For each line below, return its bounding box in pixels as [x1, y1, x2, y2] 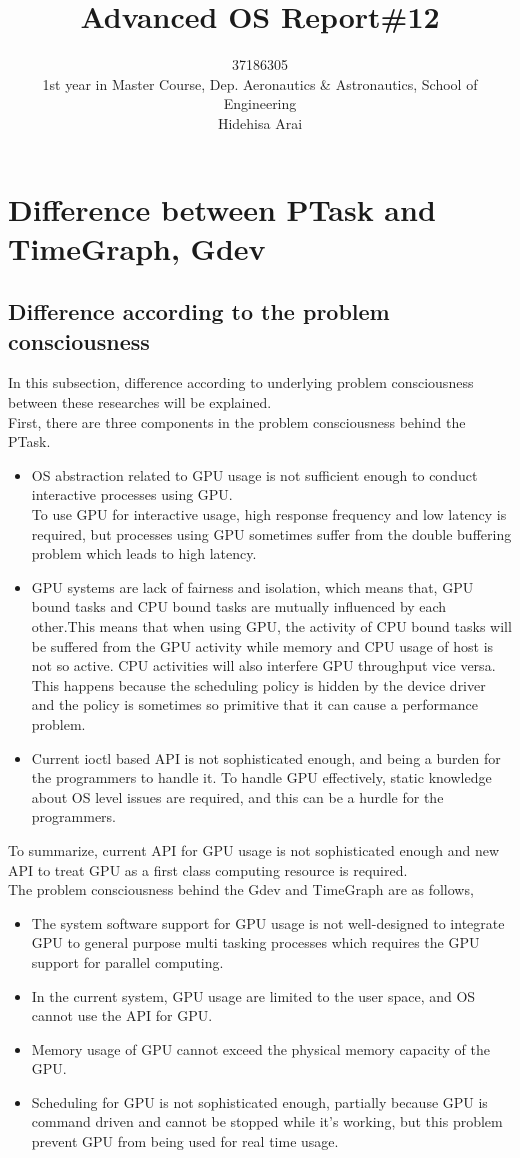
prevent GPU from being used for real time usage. [31, 1131, 339, 1152]
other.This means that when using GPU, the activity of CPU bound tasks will [31, 616, 512, 636]
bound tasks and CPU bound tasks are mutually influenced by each [31, 596, 447, 617]
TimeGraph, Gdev [8, 227, 266, 268]
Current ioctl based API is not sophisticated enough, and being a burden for [31, 747, 501, 768]
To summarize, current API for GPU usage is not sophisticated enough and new [8, 839, 500, 860]
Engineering [223, 93, 297, 114]
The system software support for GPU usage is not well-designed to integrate [31, 912, 505, 933]
